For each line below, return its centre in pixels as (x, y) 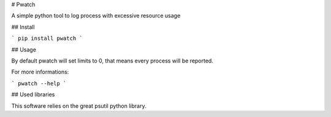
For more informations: (40, 72)
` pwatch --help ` (39, 83)
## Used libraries (33, 94)
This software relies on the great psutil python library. (79, 106)
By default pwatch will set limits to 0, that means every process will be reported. (112, 61)
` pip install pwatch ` (47, 39)
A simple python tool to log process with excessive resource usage (96, 16)
